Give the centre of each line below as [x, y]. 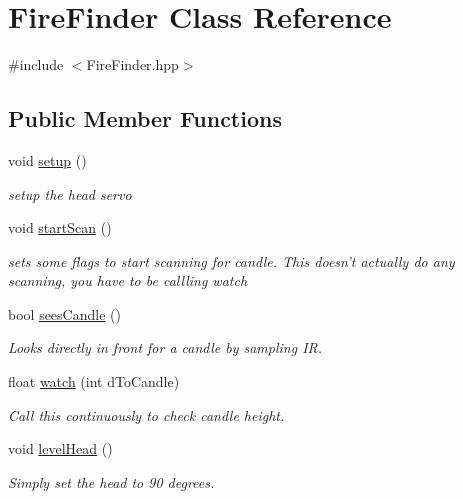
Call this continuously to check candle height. [146, 414]
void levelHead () [60, 448]
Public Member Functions [145, 118]
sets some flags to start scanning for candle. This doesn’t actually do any [231, 260]
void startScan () [60, 227]
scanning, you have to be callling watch [128, 280]
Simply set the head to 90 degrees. [111, 481]
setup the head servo [70, 193]
